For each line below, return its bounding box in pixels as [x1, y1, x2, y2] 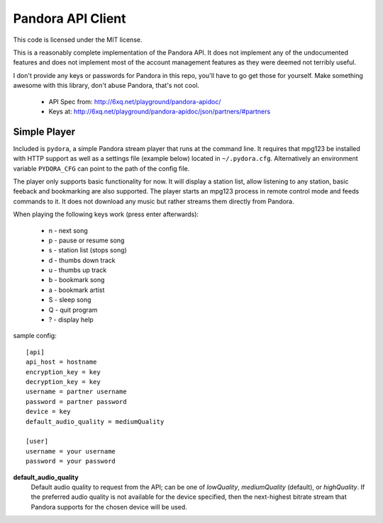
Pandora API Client [13, 11, 126, 26]
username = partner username [26, 388, 127, 396]
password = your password [26, 457, 116, 466]
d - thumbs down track [48, 256, 116, 264]
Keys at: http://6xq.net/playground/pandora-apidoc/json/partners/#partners [48, 107, 271, 116]
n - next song [48, 226, 88, 235]
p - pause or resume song [48, 236, 125, 244]
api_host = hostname [26, 358, 97, 366]
